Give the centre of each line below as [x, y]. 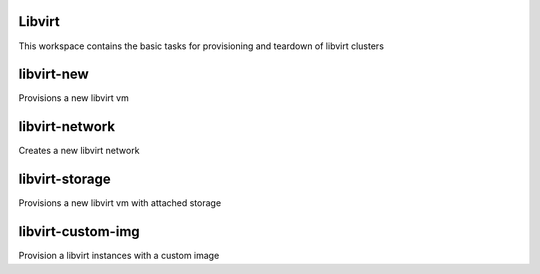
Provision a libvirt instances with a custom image [119, 256]
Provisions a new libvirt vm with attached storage [120, 203]
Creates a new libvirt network [79, 151]
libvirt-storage [65, 179]
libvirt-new [53, 74]
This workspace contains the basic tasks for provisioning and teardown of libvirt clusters [201, 46]
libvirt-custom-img [79, 231]
